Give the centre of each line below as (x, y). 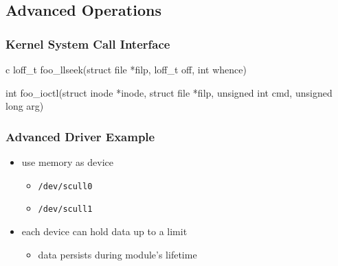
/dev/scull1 (65, 209)
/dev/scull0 (65, 186)
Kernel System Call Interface (88, 44)
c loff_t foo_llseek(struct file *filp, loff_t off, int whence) (126, 69)
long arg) (25, 106)
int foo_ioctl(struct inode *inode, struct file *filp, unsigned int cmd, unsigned (169, 92)
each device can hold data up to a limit (104, 231)
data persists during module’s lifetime (117, 254)
